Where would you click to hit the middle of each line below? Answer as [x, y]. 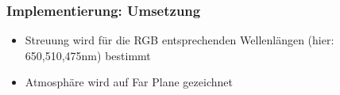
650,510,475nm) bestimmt [88, 55]
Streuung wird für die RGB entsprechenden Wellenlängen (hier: [180, 40]
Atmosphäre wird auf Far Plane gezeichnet [129, 82]
